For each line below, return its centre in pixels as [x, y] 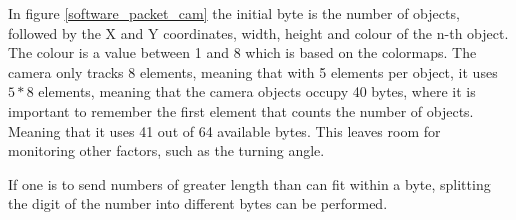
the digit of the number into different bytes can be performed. [198, 203]
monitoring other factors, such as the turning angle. [166, 150]
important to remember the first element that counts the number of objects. [241, 110]
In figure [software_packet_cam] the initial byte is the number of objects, [234, 13]
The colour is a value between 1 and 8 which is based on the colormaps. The [242, 52]
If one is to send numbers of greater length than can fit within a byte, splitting [249, 183]
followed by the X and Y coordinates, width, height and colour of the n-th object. [258, 32]
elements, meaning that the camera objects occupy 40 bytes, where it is [257, 91]
